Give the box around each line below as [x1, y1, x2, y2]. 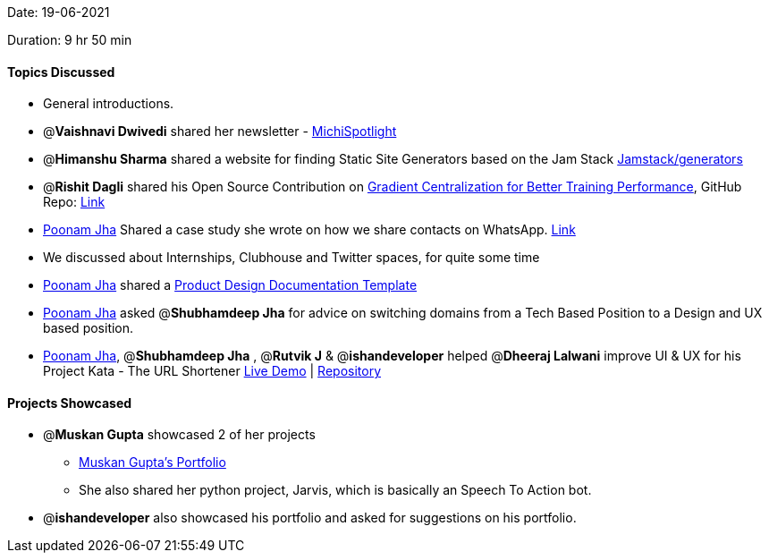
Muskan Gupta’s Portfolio [79, 454, 226, 471]
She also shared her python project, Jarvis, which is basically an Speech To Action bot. [79, 482, 592, 498]
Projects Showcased [7, 395, 132, 411]
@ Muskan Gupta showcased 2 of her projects [43, 427, 316, 443]
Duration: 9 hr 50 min [7, 32, 132, 47]
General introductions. [43, 96, 174, 112]
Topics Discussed [7, 64, 115, 80]
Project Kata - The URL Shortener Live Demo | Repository [43, 363, 382, 379]
